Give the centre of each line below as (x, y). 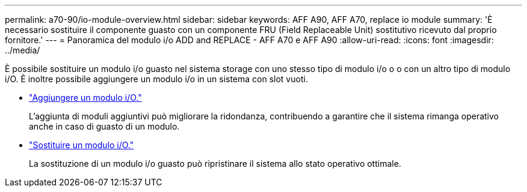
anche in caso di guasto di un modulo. (104, 126)
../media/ (23, 50)
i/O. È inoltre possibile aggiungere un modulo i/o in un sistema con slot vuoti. (156, 79)
